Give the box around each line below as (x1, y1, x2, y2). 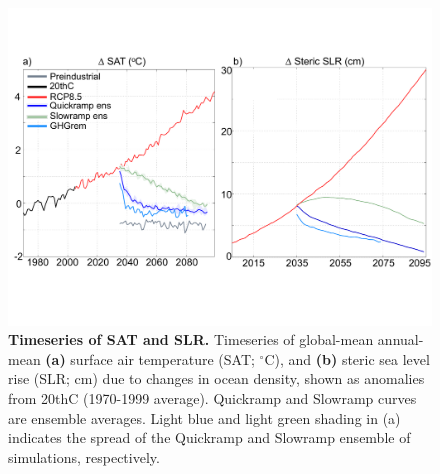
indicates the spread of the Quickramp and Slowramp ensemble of (8, 427, 411, 448)
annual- (377, 329, 424, 350)
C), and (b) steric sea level (264, 348, 430, 369)
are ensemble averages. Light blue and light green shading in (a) (8, 407, 401, 428)
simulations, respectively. (8, 446, 160, 467)
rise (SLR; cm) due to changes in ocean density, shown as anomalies (8, 368, 425, 389)
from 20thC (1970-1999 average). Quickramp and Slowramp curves (8, 387, 417, 408)
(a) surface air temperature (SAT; (45, 348, 255, 369)
